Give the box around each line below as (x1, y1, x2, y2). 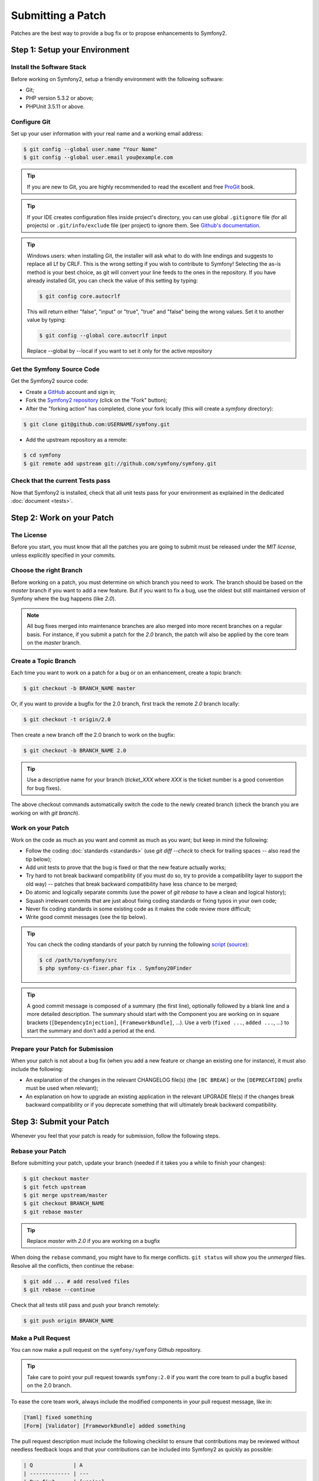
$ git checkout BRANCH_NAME (23, 1200, 105, 1207)
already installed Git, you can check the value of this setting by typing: (27, 277, 198, 284)
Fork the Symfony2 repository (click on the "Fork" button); (25, 397, 168, 404)
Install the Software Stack (11, 63, 87, 71)
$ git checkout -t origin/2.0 (23, 716, 111, 723)
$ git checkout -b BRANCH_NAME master (23, 685, 136, 692)
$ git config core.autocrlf (39, 293, 121, 299)
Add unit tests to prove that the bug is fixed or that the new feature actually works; (25, 864, 226, 871)
